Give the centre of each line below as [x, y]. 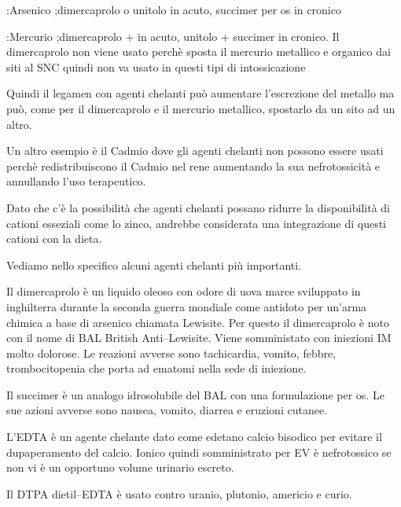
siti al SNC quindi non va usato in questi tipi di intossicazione [156, 66]
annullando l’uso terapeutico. [76, 181]
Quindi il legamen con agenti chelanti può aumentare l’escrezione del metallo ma [200, 93]
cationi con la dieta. [54, 239]
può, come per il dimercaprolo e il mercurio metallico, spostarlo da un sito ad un [201, 108]
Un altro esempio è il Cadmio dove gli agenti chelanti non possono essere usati [195, 151]
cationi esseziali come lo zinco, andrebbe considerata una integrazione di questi [197, 223]
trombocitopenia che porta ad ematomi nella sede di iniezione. [156, 368]
